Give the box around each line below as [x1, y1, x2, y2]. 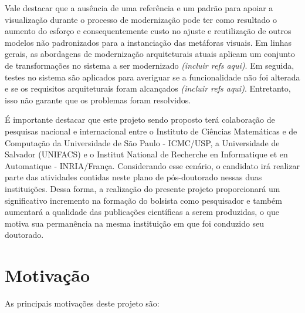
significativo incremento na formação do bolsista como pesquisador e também [5, 194, 282, 206]
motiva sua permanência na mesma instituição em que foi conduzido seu [5, 217, 265, 229]
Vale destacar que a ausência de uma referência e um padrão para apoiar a [5, 2, 273, 14]
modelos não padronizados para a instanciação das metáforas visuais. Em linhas [5, 36, 292, 48]
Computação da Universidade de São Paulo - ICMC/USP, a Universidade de [5, 136, 280, 149]
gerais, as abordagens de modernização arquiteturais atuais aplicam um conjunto [5, 48, 295, 60]
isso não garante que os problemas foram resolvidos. [5, 93, 191, 106]
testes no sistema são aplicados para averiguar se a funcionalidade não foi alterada [5, 70, 300, 83]
